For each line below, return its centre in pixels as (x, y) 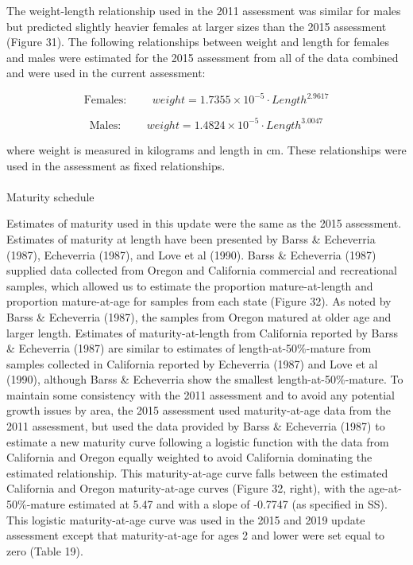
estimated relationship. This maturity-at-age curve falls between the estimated (197, 472)
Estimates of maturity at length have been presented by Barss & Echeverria (191, 238)
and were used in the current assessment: (106, 73)
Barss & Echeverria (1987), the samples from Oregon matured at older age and (199, 316)
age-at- (385, 488)
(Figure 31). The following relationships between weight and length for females (198, 42)
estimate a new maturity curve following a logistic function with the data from (198, 441)
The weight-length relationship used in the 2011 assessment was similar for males (204, 10)
